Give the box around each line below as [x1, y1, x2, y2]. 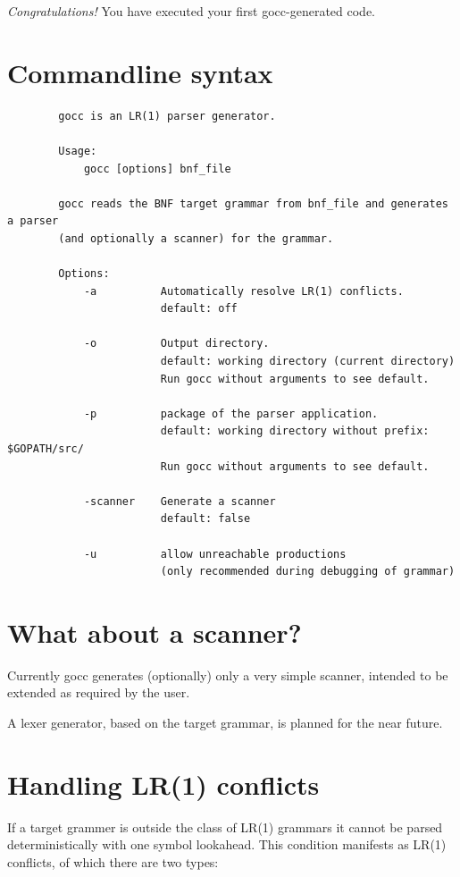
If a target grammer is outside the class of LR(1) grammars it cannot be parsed [7, 817, 443, 836]
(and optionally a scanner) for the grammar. [58, 232, 334, 245]
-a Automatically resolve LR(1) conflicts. [83, 284, 404, 298]
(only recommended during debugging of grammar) [160, 565, 456, 578]
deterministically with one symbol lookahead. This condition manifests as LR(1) [7, 835, 447, 854]
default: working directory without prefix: [160, 425, 430, 438]
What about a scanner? [7, 613, 302, 650]
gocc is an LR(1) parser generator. [58, 109, 276, 122]
